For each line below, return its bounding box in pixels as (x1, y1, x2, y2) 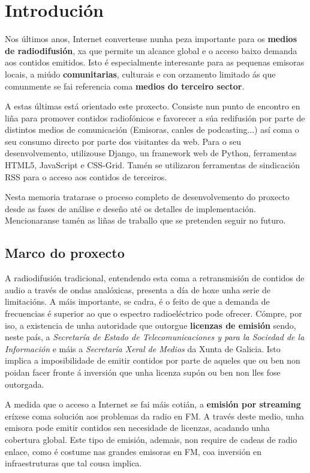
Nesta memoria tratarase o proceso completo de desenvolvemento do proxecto (5, 191, 290, 203)
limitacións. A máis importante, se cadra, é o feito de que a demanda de (5, 295, 270, 308)
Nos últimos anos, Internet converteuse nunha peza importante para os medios (5, 32, 297, 45)
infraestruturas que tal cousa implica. (5, 457, 142, 469)
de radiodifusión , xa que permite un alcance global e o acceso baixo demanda (5, 44, 297, 56)
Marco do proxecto (5, 243, 125, 262)
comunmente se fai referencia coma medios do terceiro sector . (5, 79, 245, 92)
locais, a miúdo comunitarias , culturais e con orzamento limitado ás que (5, 67, 276, 80)
